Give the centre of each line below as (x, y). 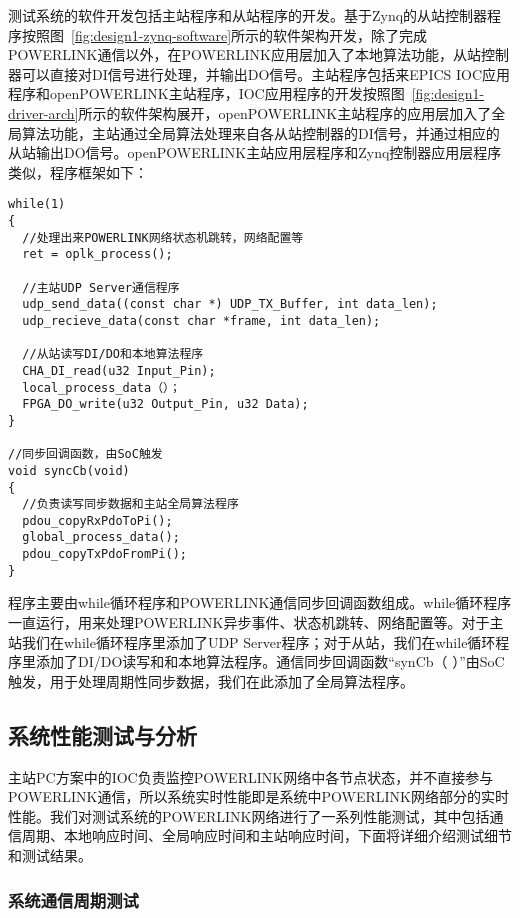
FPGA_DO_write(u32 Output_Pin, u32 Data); (165, 404)
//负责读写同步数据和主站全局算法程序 (130, 504)
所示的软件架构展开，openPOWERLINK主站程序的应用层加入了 (285, 112)
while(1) (37, 204)
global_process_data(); (101, 537)
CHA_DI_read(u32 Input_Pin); (119, 370)
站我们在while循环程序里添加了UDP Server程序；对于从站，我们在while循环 (252, 641)
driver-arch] (43, 112)
